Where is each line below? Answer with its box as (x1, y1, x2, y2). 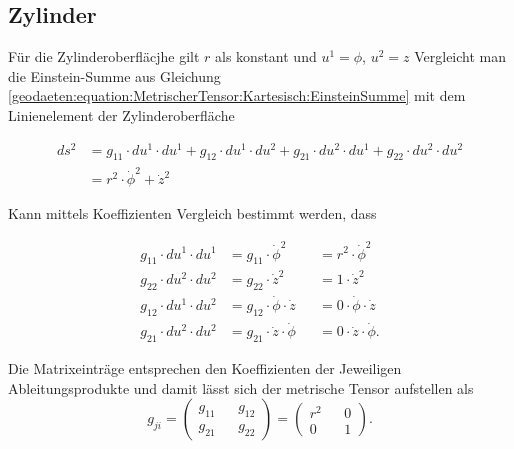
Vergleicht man (414, 46, 507, 67)
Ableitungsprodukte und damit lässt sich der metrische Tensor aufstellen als (8, 377, 474, 398)
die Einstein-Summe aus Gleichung (8, 65, 221, 86)
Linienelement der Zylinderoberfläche (8, 104, 235, 125)
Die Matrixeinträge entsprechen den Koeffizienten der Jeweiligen (8, 358, 402, 379)
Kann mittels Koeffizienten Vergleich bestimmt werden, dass (8, 203, 377, 224)
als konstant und (215, 46, 317, 67)
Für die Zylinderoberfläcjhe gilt (8, 46, 200, 67)
